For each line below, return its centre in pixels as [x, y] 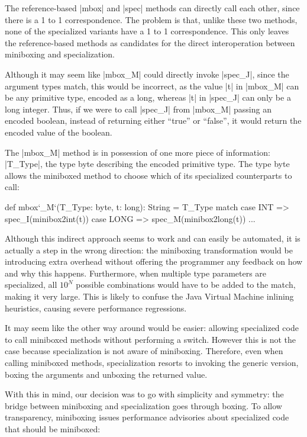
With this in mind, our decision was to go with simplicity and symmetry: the [144, 394]
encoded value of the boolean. [59, 132]
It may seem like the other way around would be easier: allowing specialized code [152, 328]
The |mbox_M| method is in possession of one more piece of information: [138, 152]
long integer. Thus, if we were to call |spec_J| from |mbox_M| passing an [138, 109]
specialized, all [31, 285]
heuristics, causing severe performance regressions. [96, 308]
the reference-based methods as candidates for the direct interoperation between [150, 42]
